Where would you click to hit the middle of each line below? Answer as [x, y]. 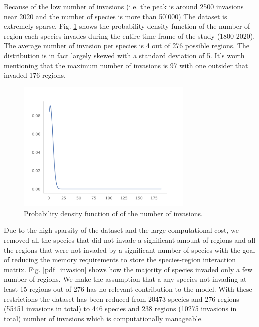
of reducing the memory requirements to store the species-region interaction [120, 259]
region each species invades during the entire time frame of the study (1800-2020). [129, 36]
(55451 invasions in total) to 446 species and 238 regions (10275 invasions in [120, 308]
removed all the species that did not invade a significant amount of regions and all [130, 240]
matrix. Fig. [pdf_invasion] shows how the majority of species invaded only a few [128, 269]
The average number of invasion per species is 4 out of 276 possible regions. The [127, 46]
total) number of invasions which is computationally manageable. [104, 318]
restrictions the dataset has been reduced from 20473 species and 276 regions [122, 298]
